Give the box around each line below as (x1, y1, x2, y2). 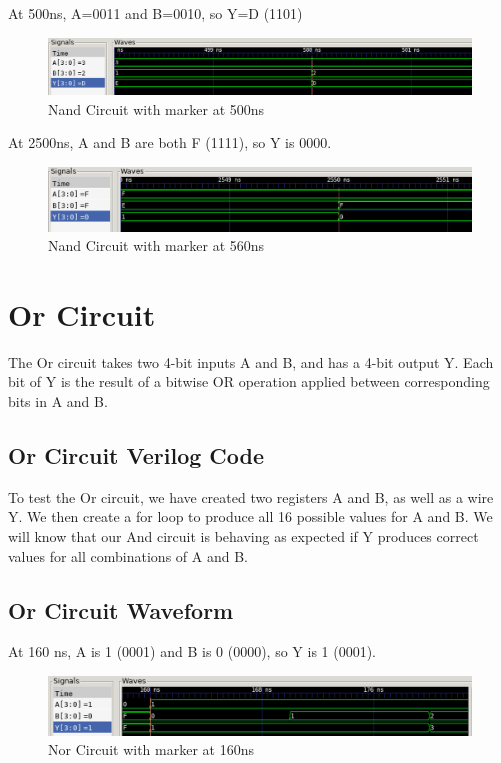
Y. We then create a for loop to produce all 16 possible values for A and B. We (8, 506, 493, 527)
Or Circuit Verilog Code (8, 440, 265, 471)
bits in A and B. (8, 391, 108, 412)
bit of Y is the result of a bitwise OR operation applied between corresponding (8, 371, 490, 392)
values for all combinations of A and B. (8, 545, 248, 566)
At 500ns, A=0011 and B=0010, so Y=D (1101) (8, 3, 303, 23)
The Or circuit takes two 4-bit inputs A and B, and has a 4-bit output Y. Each (8, 351, 494, 372)
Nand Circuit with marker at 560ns (48, 235, 265, 256)
